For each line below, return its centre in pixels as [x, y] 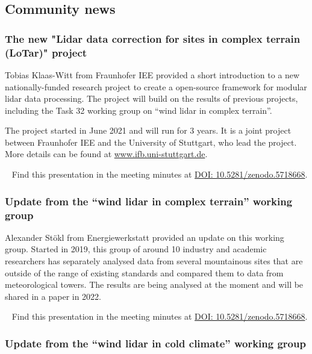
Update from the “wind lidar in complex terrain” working [149, 201]
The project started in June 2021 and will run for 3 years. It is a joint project [148, 130]
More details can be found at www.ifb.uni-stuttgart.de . [106, 154]
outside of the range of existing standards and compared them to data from [144, 272]
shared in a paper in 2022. [53, 296]
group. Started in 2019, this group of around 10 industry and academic [136, 249]
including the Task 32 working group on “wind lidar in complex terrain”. [139, 110]
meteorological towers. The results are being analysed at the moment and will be [154, 284]
